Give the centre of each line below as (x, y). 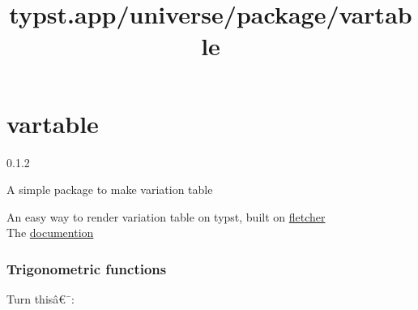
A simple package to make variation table (110, 189)
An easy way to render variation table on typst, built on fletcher (166, 216)
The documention (50, 232)
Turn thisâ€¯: (41, 299)
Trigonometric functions (87, 268)
